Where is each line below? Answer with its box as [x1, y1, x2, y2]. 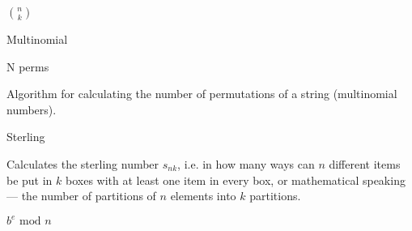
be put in [6, 171, 53, 188]
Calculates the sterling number [6, 155, 159, 172]
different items [329, 155, 401, 172]
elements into [170, 187, 236, 204]
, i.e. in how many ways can [177, 155, 315, 172]
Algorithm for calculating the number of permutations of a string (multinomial [6, 85, 397, 102]
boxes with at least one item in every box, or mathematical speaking [66, 171, 406, 188]
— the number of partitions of [6, 187, 156, 204]
